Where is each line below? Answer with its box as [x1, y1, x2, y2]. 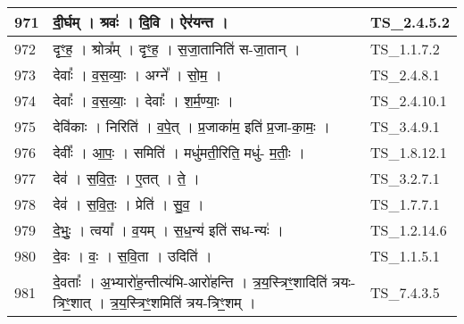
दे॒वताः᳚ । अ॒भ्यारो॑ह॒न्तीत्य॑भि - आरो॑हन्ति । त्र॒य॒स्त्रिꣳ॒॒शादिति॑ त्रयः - [53, 271, 356, 292]
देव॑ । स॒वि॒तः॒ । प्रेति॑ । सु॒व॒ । [53, 194, 204, 214]
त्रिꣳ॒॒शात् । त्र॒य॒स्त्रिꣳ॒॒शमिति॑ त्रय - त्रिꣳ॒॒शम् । [53, 292, 256, 312]
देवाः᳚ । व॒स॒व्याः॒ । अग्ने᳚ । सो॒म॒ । [53, 64, 222, 85]
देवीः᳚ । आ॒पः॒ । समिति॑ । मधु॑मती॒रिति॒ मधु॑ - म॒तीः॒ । [53, 142, 305, 162]
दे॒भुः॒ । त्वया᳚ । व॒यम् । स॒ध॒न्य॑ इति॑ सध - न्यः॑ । [53, 220, 284, 240]
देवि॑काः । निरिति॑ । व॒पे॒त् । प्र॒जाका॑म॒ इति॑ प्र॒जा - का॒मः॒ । [53, 116, 330, 137]
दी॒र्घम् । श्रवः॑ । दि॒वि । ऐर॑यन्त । [53, 12, 228, 32]
